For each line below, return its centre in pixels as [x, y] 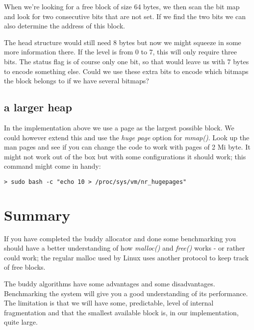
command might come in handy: [52, 166]
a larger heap [38, 107]
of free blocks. [25, 267]
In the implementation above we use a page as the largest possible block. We [119, 127]
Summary [37, 215]
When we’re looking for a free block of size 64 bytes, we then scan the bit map [122, 6]
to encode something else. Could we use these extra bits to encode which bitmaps [126, 71]
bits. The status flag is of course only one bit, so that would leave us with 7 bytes [127, 61]
